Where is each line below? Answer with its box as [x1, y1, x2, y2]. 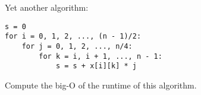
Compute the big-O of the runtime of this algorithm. [5, 78, 197, 91]
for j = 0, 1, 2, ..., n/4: [21, 42, 133, 50]
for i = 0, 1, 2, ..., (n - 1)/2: [5, 32, 142, 41]
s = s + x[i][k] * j [55, 62, 137, 71]
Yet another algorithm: [5, 1, 89, 13]
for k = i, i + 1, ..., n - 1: [39, 52, 162, 61]
